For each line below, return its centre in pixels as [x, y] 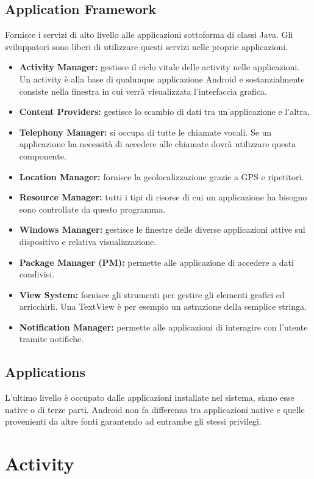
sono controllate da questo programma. [92, 209]
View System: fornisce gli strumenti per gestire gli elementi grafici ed [152, 294]
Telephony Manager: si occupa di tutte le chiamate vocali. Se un [145, 132]
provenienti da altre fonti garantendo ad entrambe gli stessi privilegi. [133, 421]
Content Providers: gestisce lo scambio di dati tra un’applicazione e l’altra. [164, 112]
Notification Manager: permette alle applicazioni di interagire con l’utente [163, 327]
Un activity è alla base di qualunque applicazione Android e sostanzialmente [162, 79]
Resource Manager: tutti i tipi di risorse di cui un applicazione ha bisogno [163, 197]
